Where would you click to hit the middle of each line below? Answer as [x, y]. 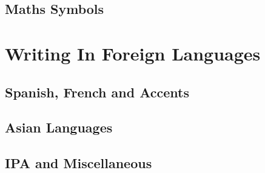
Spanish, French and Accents [97, 92]
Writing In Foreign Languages [133, 53]
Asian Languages [59, 127]
